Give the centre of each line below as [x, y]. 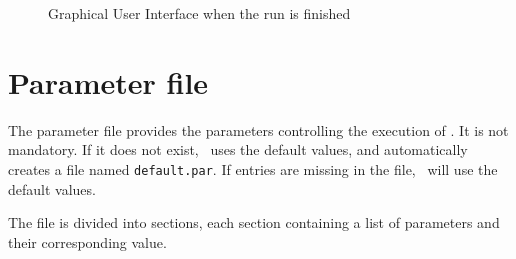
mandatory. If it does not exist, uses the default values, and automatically [238, 149]
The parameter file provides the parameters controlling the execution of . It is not [258, 129]
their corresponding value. [87, 241]
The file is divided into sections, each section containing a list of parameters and [254, 222]
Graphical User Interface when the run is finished [199, 13]
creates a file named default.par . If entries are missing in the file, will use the [253, 168]
